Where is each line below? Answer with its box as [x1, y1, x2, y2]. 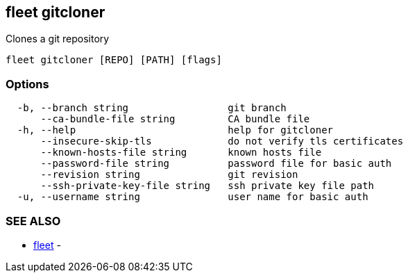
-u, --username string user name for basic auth [17, 191, 368, 203]
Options [6, 76, 49, 91]
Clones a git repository [6, 33, 110, 45]
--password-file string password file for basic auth [40, 158, 392, 170]
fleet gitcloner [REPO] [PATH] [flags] [6, 54, 222, 66]
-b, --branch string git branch [17, 102, 287, 114]
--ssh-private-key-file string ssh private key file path [40, 180, 375, 192]
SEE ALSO [6, 213, 61, 228]
